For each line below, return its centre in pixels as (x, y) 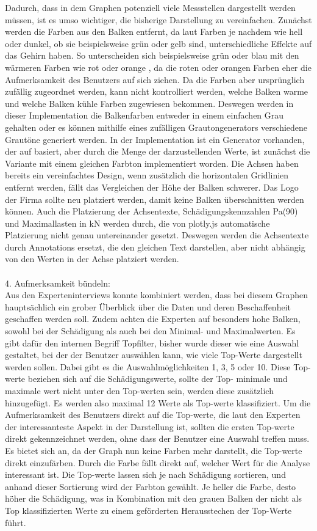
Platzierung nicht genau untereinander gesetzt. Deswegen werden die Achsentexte (157, 235)
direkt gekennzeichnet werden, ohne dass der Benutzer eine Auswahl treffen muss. (157, 438)
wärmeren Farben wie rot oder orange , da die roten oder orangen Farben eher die (158, 67)
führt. (16, 522)
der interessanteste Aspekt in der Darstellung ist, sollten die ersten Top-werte (150, 426)
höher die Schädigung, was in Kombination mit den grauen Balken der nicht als (153, 498)
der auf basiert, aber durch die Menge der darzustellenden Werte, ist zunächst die (158, 151)
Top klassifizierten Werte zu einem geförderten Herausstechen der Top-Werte (148, 510)
